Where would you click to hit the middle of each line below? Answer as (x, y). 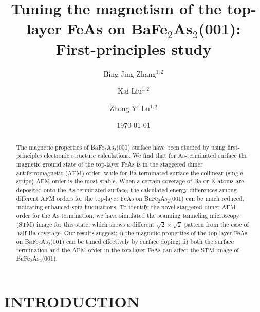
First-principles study (134, 49)
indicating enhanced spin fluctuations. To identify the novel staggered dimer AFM (126, 207)
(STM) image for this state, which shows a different (85, 224)
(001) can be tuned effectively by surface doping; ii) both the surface (142, 241)
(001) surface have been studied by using (171, 147)
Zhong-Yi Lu (130, 108)
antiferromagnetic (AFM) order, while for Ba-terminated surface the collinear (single (129, 172)
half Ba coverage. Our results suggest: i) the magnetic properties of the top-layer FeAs (132, 233)
